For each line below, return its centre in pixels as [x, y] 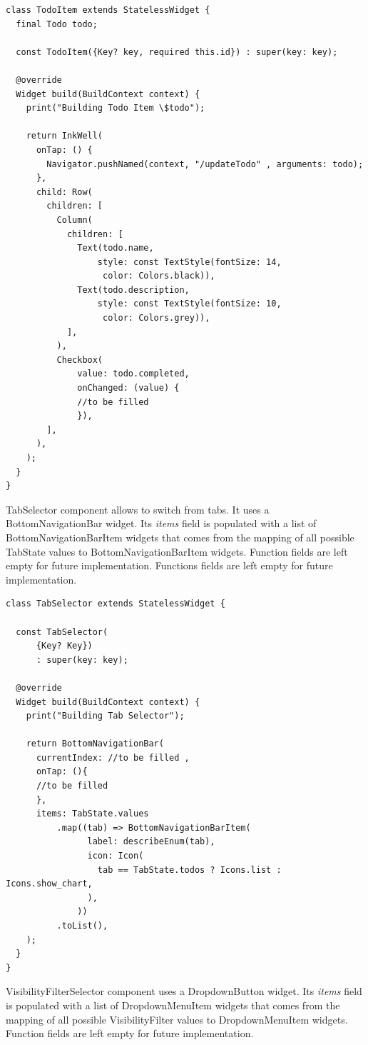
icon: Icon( [116, 856]
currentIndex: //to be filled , [113, 757]
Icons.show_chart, [49, 884]
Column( [75, 220]
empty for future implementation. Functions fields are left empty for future [169, 565]
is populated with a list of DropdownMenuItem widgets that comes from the [173, 1005]
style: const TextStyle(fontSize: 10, [189, 304]
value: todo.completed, [133, 374]
